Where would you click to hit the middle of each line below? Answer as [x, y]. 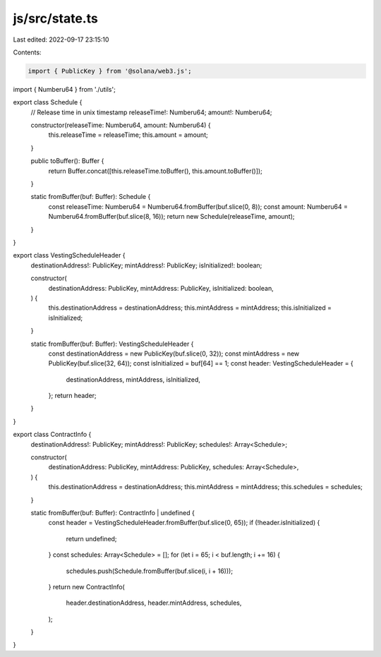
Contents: [27, 52]
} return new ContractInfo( [86, 586]
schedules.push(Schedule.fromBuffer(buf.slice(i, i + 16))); [149, 571]
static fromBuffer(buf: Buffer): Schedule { [91, 197]
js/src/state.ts [55, 18]
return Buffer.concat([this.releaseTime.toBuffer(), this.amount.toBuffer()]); [155, 171]
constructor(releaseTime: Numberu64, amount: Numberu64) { [121, 125]
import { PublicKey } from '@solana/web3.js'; [110, 71]
